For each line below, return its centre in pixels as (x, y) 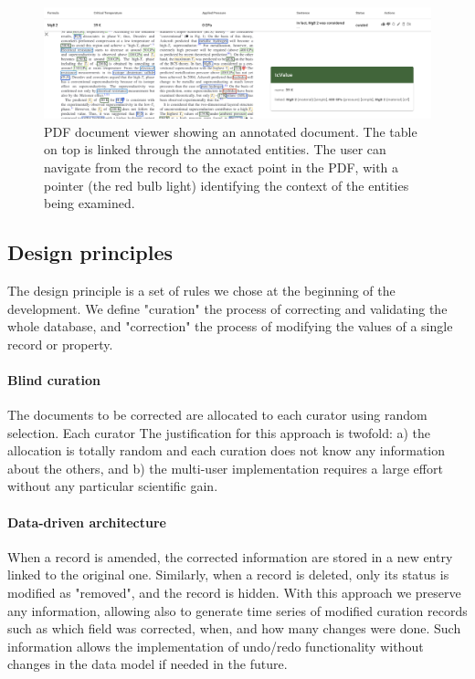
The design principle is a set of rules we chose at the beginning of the (201, 290)
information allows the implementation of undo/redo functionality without (216, 646)
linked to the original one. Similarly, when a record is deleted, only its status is (228, 575)
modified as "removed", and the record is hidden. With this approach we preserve (234, 593)
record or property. (60, 344)
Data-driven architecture (87, 522)
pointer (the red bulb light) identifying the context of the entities (227, 185)
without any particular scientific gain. (113, 486)
